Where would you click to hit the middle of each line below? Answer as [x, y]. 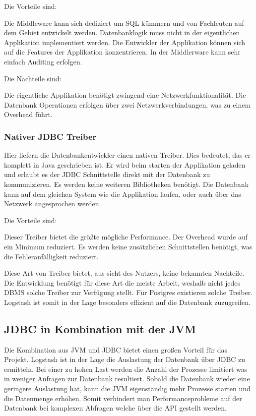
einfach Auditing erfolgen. [43, 61]
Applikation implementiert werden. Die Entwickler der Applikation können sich [125, 42]
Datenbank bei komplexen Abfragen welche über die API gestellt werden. [115, 408]
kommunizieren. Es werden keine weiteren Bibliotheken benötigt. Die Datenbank [126, 184]
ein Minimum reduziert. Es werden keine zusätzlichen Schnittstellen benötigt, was [128, 246]
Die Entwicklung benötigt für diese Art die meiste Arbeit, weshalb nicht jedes [122, 282]
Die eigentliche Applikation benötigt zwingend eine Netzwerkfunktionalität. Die [125, 95]
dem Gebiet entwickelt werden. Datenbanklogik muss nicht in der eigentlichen [122, 32]
